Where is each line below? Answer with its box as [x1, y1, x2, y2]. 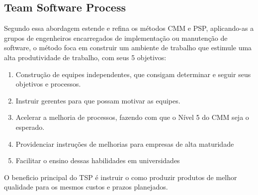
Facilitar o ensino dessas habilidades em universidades [15, 155, 180, 166]
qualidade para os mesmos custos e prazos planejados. [4, 182, 168, 192]
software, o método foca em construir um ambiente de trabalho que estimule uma [4, 42, 252, 53]
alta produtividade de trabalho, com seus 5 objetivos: [4, 52, 167, 62]
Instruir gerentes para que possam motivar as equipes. [15, 95, 180, 105]
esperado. [15, 121, 45, 132]
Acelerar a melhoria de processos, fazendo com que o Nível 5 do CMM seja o [15, 112, 249, 122]
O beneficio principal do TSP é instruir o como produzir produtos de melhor [4, 172, 237, 182]
